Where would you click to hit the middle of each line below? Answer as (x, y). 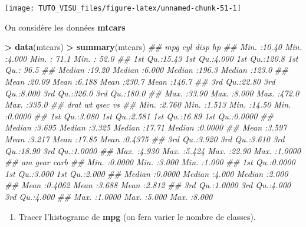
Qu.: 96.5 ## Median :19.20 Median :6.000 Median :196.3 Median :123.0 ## (147, 70)
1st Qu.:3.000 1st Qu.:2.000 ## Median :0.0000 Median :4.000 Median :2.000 (147, 173)
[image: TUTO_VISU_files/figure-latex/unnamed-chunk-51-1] (123, 8)
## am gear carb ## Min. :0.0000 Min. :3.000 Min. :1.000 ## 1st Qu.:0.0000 (150, 162)
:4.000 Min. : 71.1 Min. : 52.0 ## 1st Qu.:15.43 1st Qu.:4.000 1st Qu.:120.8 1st (152, 58)
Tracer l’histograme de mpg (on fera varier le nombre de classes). (137, 216)
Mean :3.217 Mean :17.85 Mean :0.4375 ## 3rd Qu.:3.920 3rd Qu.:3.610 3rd (145, 139)
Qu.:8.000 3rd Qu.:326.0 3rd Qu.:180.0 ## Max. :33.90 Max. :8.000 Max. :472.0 (152, 93)
